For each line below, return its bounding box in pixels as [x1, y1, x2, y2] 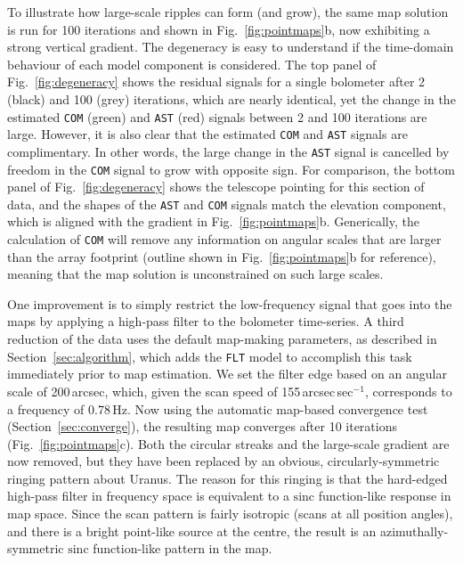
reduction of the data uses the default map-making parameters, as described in [7, 330, 437, 348]
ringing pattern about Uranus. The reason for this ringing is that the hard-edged [7, 469, 448, 487]
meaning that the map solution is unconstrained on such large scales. [7, 265, 384, 283]
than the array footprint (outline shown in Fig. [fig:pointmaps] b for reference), [7, 247, 436, 265]
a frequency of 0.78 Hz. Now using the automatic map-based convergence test [7, 399, 428, 418]
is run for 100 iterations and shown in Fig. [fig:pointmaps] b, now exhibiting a [7, 20, 430, 38]
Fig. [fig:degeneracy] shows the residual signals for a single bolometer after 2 [7, 72, 426, 91]
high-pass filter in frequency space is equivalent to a [7, 486, 289, 505]
